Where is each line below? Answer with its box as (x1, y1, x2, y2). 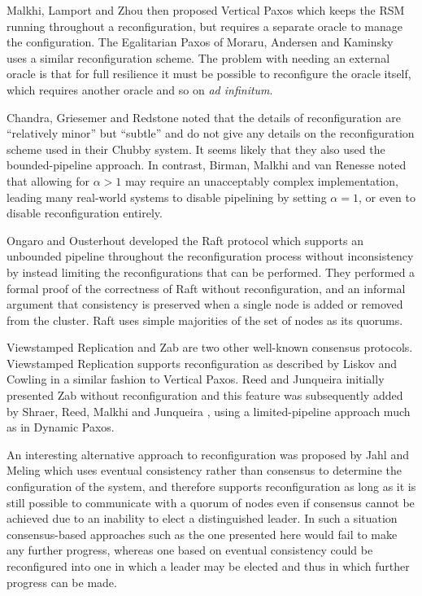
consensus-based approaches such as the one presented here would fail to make (7, 525, 398, 542)
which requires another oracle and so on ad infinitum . (7, 81, 273, 98)
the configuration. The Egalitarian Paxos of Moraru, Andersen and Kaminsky (7, 33, 394, 50)
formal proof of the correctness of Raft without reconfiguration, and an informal (7, 279, 406, 296)
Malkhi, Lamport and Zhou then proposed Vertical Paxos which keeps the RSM (7, 2, 405, 18)
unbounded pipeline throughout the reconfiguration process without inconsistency (7, 248, 414, 265)
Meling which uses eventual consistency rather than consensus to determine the (7, 462, 402, 479)
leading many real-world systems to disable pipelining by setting (7, 188, 327, 205)
